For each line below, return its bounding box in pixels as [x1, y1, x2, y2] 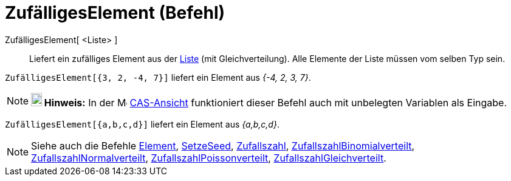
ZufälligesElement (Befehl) [5, 2, 225, 23]
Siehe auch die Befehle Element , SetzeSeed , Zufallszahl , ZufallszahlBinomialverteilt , [31, 139, 415, 152]
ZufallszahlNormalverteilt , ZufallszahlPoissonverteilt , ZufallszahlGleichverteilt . [31, 151, 386, 164]
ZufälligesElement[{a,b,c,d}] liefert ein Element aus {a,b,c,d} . [5, 118, 280, 129]
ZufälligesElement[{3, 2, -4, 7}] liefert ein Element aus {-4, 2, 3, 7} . [5, 72, 311, 83]
